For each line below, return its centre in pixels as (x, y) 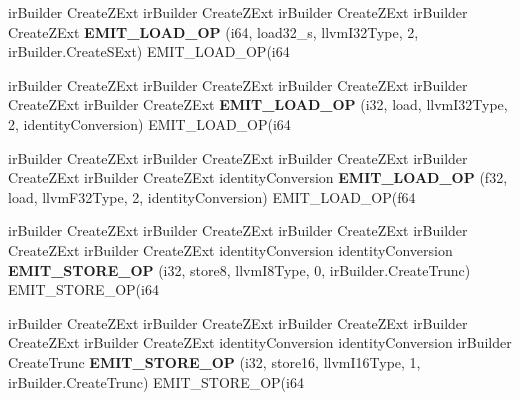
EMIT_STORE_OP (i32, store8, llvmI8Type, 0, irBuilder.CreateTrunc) (239, 269)
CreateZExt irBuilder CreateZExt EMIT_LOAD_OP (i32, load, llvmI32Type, (258, 104)
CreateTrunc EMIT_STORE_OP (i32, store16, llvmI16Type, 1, (214, 361)
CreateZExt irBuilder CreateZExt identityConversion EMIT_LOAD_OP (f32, (258, 177)
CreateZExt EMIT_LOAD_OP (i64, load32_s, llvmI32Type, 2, (213, 31)
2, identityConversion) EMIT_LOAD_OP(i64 (149, 123)
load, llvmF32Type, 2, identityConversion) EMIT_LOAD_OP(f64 (212, 196)
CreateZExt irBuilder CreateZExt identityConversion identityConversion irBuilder (260, 342)
